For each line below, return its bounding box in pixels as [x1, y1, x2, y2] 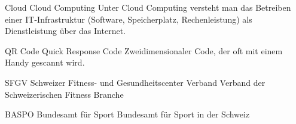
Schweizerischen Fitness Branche [5, 88, 124, 100]
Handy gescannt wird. [5, 56, 85, 69]
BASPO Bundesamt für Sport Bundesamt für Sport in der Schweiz [5, 108, 250, 120]
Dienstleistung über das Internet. [5, 24, 126, 37]
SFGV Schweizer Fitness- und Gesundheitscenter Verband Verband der [5, 76, 266, 88]
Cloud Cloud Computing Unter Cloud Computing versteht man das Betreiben [5, 1, 291, 13]
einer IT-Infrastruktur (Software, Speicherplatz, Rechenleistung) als [5, 13, 252, 25]
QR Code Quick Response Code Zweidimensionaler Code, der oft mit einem [5, 44, 283, 57]
